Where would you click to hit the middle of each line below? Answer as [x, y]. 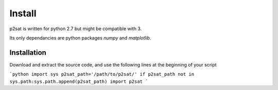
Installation [28, 52]
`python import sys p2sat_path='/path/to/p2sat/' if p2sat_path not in [102, 74]
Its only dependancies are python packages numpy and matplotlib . [80, 38]
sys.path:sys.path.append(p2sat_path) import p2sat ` [79, 81]
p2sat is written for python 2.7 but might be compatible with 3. [76, 29]
